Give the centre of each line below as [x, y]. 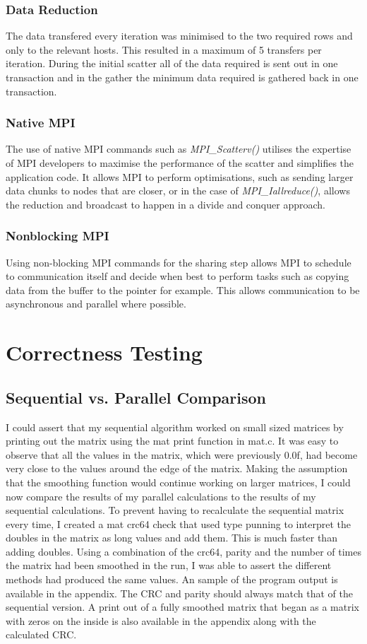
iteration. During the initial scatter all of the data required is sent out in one [172, 63]
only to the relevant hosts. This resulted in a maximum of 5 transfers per [164, 49]
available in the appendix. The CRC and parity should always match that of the [179, 593]
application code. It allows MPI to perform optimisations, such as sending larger [180, 176]
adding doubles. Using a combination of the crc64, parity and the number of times [183, 551]
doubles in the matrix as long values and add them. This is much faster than [172, 538]
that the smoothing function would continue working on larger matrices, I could [178, 482]
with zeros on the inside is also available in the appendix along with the [161, 620]
